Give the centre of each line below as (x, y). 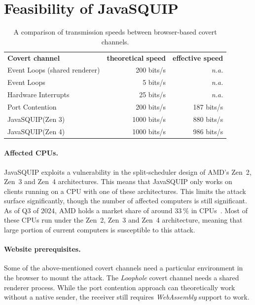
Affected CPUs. (31, 153)
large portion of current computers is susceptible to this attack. (100, 230)
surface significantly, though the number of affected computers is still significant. (126, 201)
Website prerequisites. (42, 249)
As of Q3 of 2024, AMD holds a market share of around (88, 210)
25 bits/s (153, 95)
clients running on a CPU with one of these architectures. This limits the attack (125, 191)
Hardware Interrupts (38, 95)
